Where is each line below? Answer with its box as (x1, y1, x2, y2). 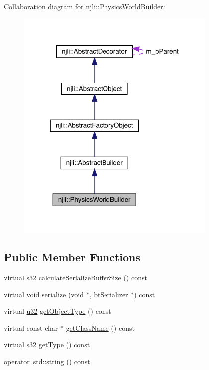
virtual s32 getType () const (4, 339, 90, 350)
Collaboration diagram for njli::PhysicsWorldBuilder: (4, 1, 165, 11)
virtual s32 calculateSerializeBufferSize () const (4, 272, 147, 282)
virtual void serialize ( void (4, 289, 84, 299)
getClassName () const (66, 322, 135, 333)
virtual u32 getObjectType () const (4, 306, 111, 316)
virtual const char (4, 322, 58, 333)
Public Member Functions (4, 249, 140, 265)
